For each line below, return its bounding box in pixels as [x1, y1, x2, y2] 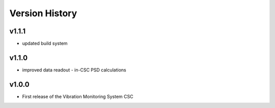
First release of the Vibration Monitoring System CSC [22, 93, 133, 99]
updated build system [22, 41, 68, 47]
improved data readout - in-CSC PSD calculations [22, 66, 127, 73]
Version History [9, 8, 77, 19]
